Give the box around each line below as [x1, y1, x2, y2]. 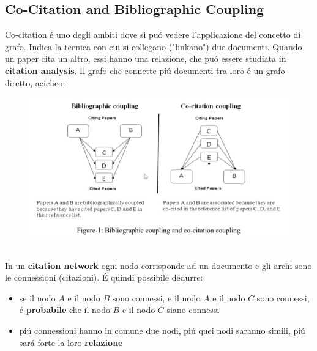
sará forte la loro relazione [19, 336, 123, 349]
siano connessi [166, 303, 220, 316]
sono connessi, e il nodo [112, 291, 201, 304]
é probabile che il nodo [19, 303, 110, 316]
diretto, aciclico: [5, 76, 65, 89]
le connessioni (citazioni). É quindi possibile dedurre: [5, 271, 203, 284]
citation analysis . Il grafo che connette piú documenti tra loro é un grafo [5, 64, 285, 76]
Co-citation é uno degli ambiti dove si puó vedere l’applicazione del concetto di [5, 28, 301, 41]
